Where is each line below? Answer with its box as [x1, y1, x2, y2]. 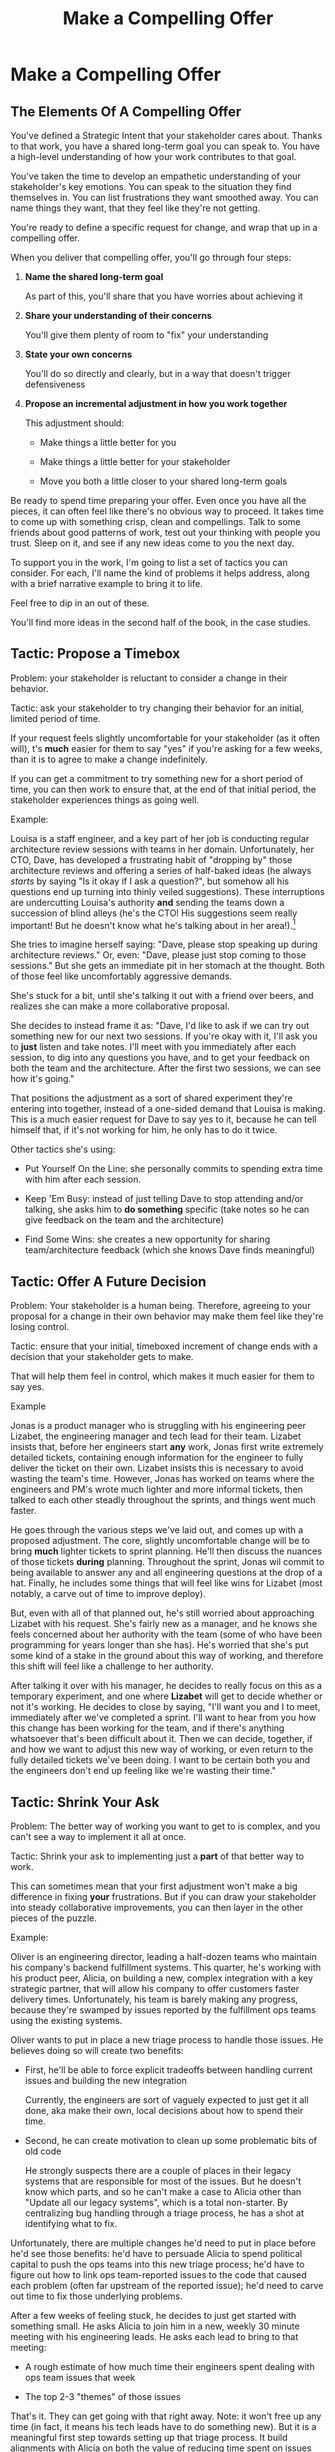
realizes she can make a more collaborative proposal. [10, 1000, 230, 1012]
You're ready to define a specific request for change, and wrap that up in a [10, 222, 318, 233]
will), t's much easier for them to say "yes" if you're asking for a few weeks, [10, 742, 323, 754]
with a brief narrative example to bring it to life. [10, 578, 203, 589]
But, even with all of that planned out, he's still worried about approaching [10, 1607, 315, 1619]
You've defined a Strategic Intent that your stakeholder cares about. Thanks [10, 130, 323, 141]
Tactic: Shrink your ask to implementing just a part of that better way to [10, 1850, 305, 1862]
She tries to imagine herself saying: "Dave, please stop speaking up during [10, 938, 318, 951]
